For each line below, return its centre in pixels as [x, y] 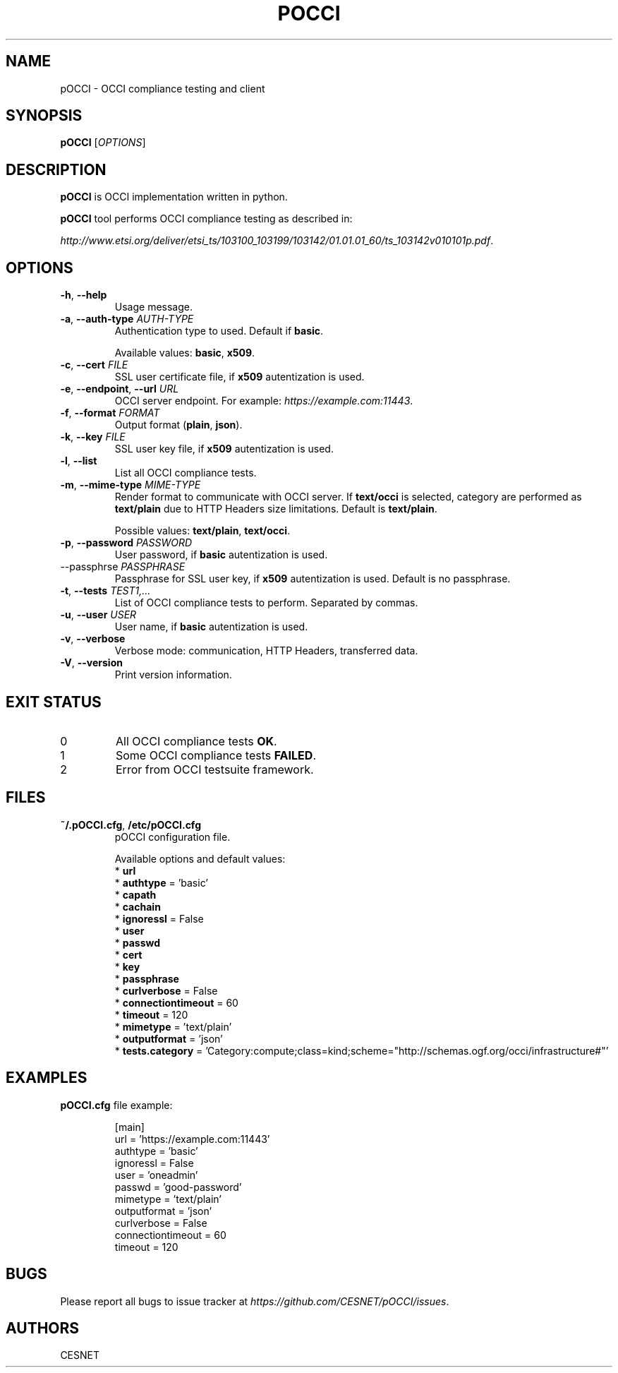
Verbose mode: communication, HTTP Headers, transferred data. [266, 651]
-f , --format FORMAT [110, 413]
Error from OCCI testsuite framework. [214, 769]
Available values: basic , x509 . [185, 353]
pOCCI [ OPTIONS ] [103, 143]
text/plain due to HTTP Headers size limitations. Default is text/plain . [276, 509]
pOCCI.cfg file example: [116, 1105]
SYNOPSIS [44, 116]
